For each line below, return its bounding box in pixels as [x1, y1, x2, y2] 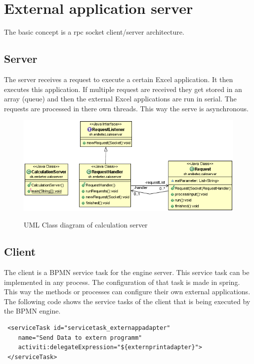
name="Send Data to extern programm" [18, 334, 142, 341]
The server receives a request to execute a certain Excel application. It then [4, 74, 233, 84]
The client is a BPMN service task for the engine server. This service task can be [4, 267, 250, 277]
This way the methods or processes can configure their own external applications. [4, 286, 251, 297]
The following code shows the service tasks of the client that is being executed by [4, 296, 251, 306]
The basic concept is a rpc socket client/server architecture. [4, 27, 184, 37]
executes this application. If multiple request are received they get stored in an [4, 84, 242, 94]
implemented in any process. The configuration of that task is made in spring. [4, 276, 240, 287]
